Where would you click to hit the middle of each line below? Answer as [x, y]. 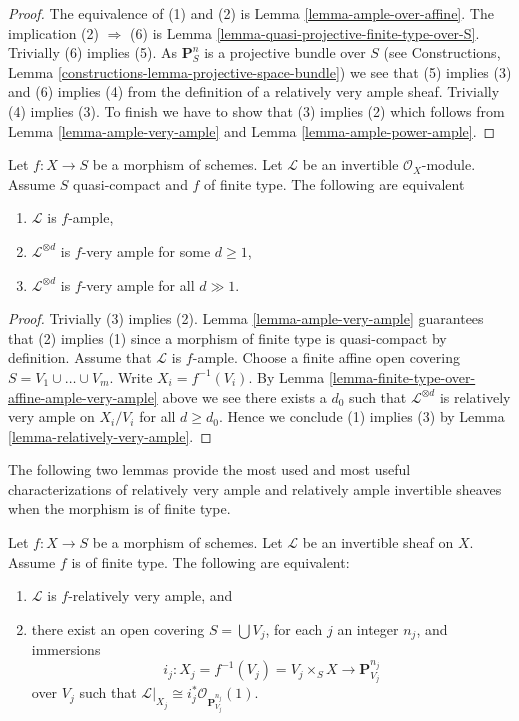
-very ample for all [138, 284]
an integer [368, 628]
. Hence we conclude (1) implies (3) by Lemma [361, 416]
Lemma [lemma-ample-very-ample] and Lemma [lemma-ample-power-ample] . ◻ [252, 130]
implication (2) [54, 32]
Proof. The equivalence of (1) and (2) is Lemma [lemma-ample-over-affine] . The [251, 13]
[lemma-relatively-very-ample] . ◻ [110, 435]
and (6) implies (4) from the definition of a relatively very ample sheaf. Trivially [254, 91]
